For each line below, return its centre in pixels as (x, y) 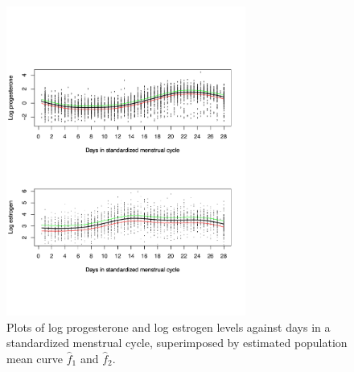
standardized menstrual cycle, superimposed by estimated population (177, 343)
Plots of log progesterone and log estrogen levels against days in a (169, 327)
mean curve (35, 358)
